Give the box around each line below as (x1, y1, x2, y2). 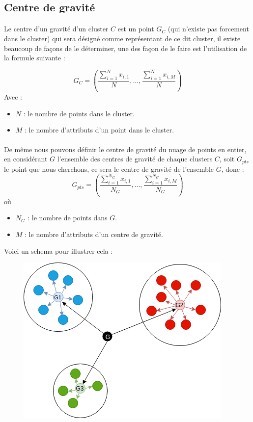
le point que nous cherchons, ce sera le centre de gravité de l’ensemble (4, 163, 214, 174)
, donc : (221, 163, 244, 174)
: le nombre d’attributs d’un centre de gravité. (25, 229, 163, 239)
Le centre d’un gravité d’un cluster (4, 24, 109, 34)
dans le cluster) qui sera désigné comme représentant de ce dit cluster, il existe (4, 33, 241, 43)
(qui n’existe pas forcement (168, 24, 249, 34)
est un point (117, 24, 154, 34)
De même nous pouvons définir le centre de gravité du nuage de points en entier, (4, 144, 247, 154)
